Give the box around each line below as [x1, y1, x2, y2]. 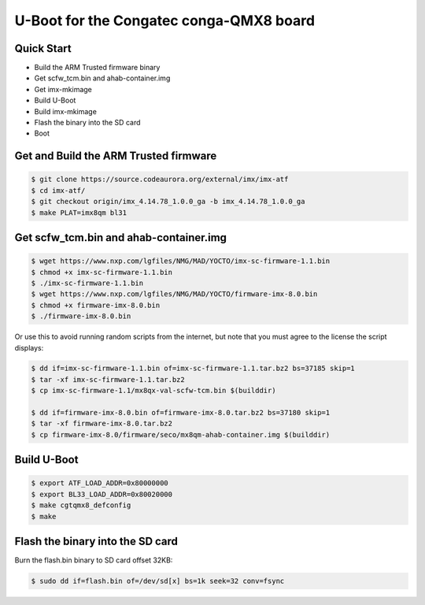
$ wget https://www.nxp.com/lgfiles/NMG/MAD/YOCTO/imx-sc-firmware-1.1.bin [31, 257, 331, 265]
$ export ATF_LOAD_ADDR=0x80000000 [31, 479, 168, 488]
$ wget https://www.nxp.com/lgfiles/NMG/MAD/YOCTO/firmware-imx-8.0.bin [31, 290, 318, 299]
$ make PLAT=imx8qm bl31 [31, 208, 128, 217]
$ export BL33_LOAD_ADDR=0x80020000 [31, 489, 173, 499]
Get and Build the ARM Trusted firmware [14, 150, 217, 163]
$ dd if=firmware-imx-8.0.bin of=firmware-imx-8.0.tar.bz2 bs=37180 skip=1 [31, 408, 331, 418]
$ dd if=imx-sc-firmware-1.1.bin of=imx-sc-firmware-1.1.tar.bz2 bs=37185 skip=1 [31, 364, 356, 373]
